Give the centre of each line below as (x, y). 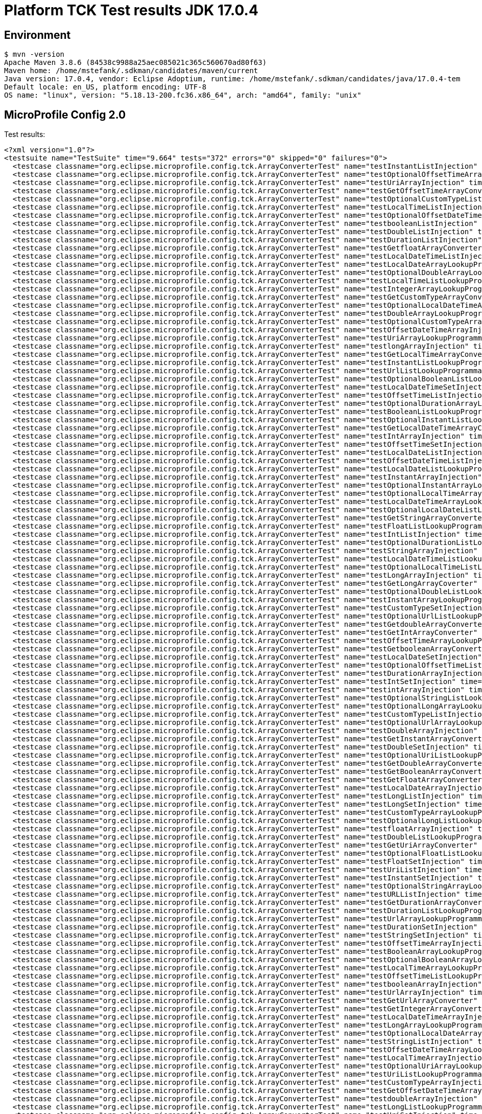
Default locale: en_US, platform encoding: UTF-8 (105, 87)
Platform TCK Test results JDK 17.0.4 (131, 10)
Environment (38, 35)
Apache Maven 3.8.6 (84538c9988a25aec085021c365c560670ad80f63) (136, 63)
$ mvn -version (34, 54)
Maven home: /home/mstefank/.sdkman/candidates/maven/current (131, 71)
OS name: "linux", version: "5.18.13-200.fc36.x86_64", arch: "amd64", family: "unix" (183, 95)
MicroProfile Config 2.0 (65, 115)
